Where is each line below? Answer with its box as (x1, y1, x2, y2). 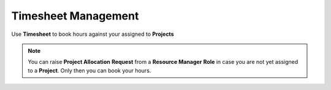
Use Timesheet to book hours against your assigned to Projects (11, 30, 174, 38)
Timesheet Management (11, 9, 139, 22)
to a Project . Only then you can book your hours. (28, 67, 151, 74)
